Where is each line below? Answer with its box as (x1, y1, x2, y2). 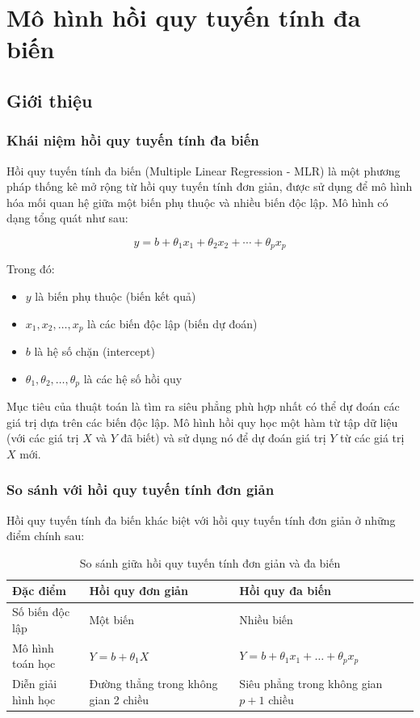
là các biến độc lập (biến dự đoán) (87, 315, 258, 332)
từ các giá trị (340, 429, 405, 446)
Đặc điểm (12, 582, 66, 599)
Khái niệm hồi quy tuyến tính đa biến (6, 130, 259, 150)
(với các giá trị (6, 429, 79, 446)
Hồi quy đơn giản (89, 582, 188, 599)
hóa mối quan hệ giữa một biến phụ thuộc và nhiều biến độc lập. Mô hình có (6, 193, 388, 210)
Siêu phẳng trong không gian (239, 675, 383, 692)
